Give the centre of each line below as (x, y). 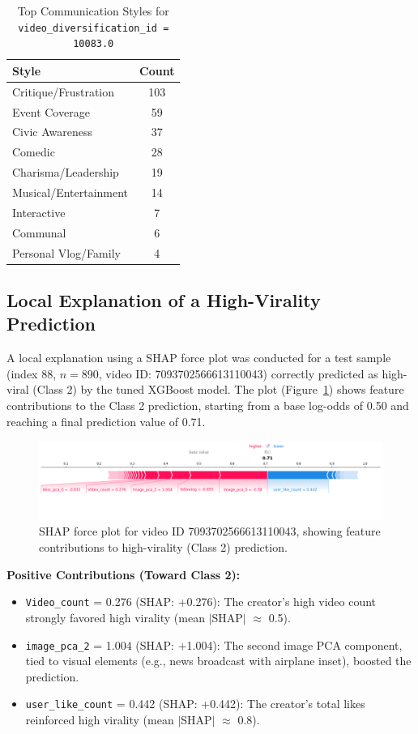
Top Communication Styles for (93, 11)
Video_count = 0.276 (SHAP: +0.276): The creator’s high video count (201, 602)
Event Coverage (51, 111)
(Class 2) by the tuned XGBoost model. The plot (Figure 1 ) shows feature (218, 389)
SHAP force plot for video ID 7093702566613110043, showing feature (210, 531)
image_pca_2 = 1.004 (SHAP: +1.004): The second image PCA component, (214, 644)
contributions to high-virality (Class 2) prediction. (163, 547)
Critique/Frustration (64, 91)
